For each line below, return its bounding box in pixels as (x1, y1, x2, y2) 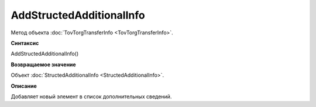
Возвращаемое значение (11, 61, 76, 68)
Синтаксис (11, 40, 39, 47)
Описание (11, 82, 37, 90)
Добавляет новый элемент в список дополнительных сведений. (11, 93, 172, 100)
